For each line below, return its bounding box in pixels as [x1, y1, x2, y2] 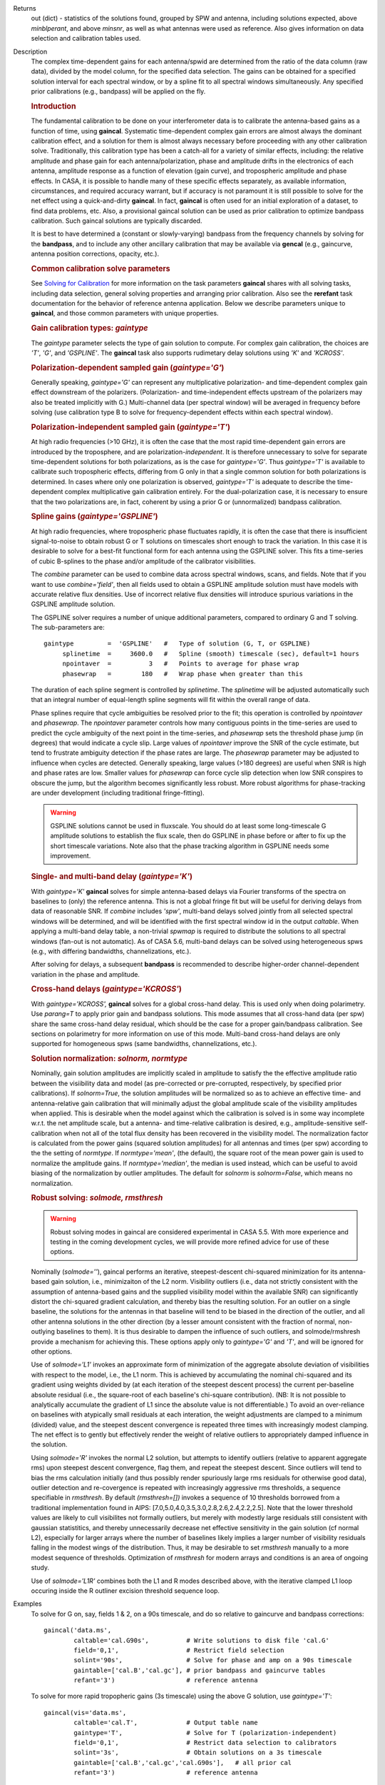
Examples [13, 1599, 42, 1608]
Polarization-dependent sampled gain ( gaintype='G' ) [31, 363, 225, 373]
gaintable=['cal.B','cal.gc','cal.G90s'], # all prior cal [73, 1759, 292, 1766]
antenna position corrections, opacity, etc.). [31, 250, 160, 258]
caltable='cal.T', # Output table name [73, 1719, 258, 1727]
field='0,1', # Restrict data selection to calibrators [73, 1739, 337, 1747]
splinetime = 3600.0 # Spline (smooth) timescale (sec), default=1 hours [62, 650, 360, 658]
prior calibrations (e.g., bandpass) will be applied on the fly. [31, 87, 206, 96]
